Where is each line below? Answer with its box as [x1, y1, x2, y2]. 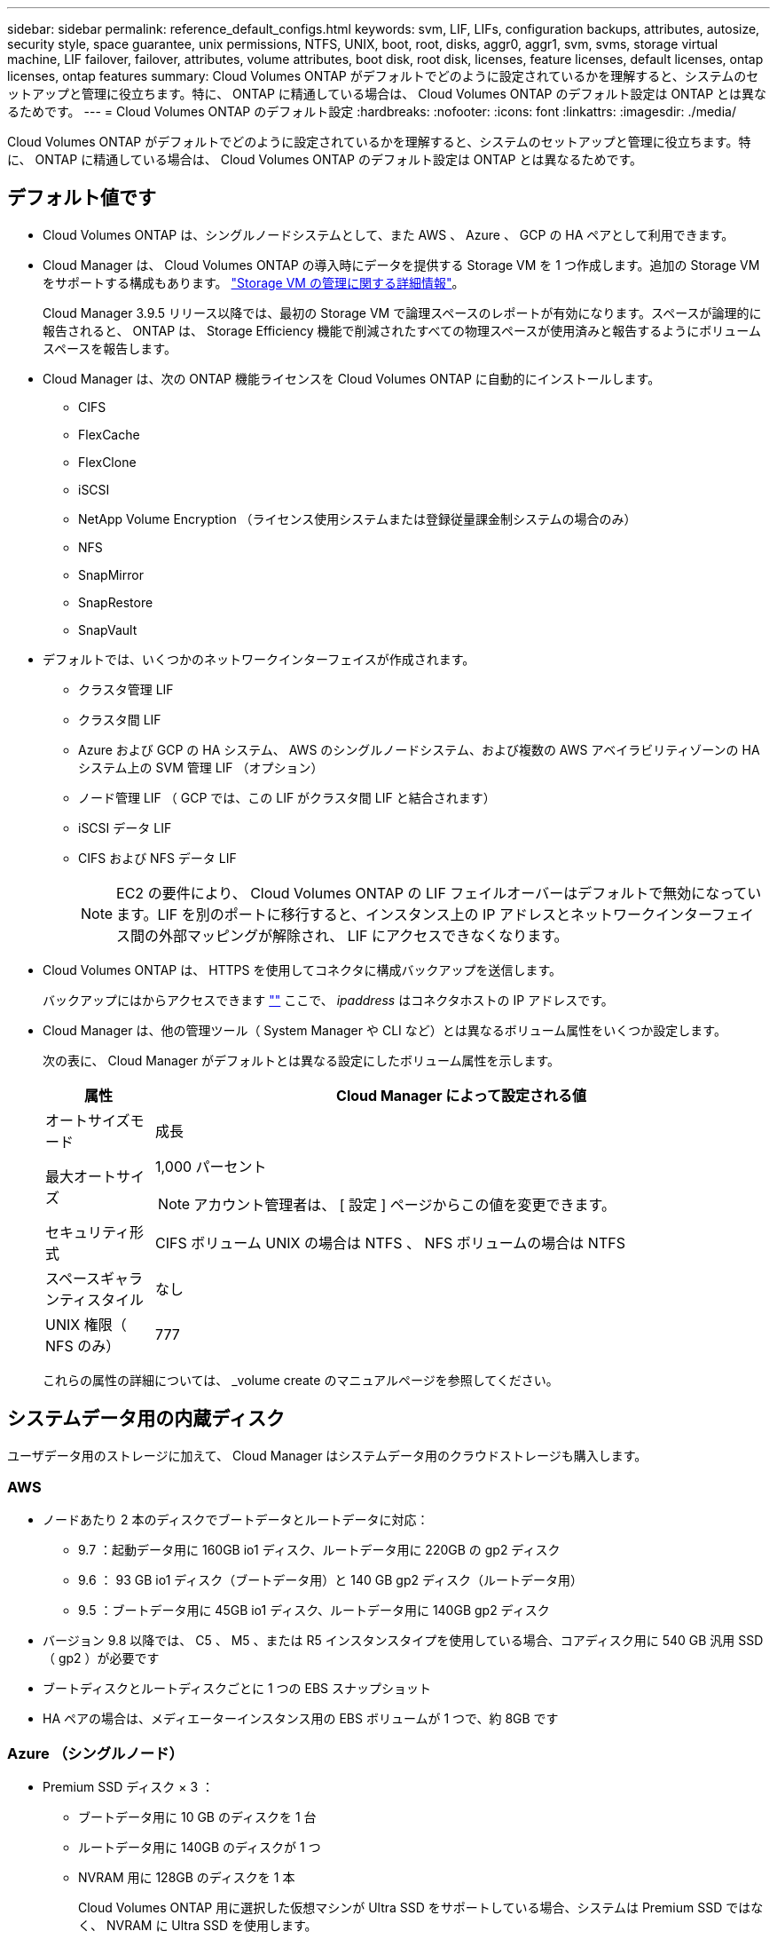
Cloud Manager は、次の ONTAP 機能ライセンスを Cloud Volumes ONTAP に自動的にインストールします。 [43, 370, 661, 386]
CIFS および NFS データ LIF [78, 850, 237, 866]
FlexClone [78, 454, 137, 470]
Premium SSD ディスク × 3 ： [43, 1779, 215, 1795]
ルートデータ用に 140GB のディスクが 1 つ [78, 1840, 321, 1856]
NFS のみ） [45, 1336, 121, 1355]
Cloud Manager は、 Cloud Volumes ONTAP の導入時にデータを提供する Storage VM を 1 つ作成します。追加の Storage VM [43, 257, 760, 273]
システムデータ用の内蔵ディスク [7, 1407, 285, 1430]
